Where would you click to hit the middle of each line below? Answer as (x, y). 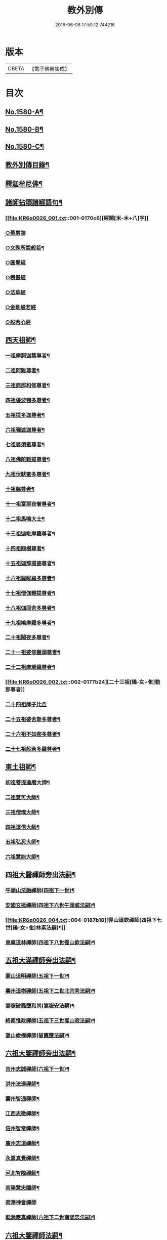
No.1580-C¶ (25, 146)
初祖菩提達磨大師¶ (28, 783)
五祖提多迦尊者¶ (25, 415)
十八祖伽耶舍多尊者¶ (30, 608)
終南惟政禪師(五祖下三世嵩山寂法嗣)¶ (50, 1020)
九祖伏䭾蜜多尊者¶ (28, 475)
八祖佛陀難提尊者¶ (28, 459)
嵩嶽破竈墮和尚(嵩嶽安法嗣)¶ (40, 1006)
